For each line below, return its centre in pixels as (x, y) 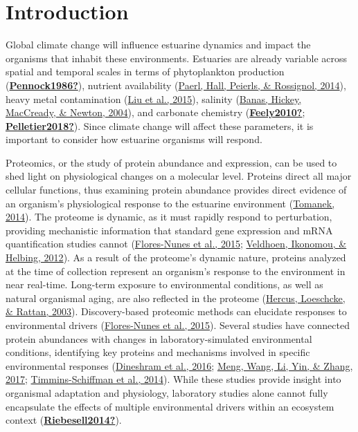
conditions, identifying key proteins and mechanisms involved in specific (158, 352)
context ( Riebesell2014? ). (64, 420)
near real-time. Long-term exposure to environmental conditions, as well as (164, 284)
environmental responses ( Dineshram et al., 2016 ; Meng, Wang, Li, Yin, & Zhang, (179, 365)
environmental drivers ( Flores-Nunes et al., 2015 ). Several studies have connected (178, 325)
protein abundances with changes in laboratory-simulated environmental (159, 338)
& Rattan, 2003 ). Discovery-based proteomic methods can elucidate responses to (176, 311)
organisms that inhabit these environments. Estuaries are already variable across (177, 58)
